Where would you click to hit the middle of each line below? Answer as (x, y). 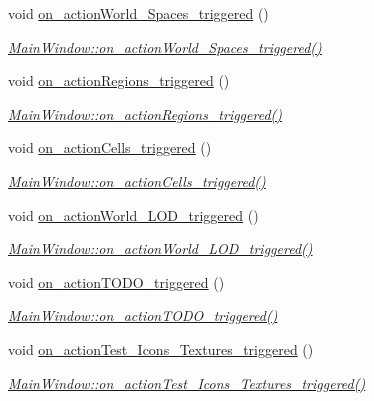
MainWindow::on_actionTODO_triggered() (143, 315)
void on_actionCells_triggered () (110, 147)
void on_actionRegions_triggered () (119, 80)
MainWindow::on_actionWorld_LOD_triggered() (160, 248)
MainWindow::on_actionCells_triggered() (137, 180)
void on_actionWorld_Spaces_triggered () (138, 13)
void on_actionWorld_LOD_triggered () (133, 214)
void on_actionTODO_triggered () (116, 281)
